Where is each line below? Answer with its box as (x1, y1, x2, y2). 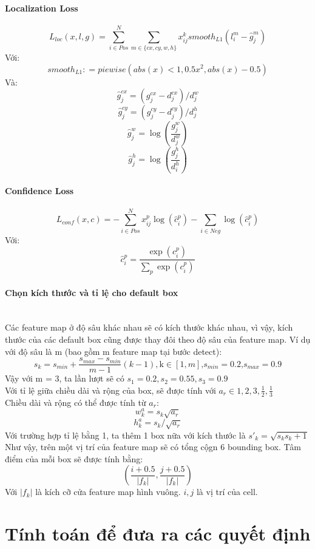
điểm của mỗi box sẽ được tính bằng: (5, 452, 143, 465)
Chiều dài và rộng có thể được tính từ (5, 396, 146, 408)
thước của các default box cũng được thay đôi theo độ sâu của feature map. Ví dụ (5, 332, 311, 345)
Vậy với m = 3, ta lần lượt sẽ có (5, 372, 124, 385)
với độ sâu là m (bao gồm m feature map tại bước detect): (5, 345, 222, 357)
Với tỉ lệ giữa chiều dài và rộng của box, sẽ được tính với (5, 383, 216, 396)
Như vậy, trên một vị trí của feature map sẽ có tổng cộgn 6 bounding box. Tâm (5, 440, 301, 453)
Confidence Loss (5, 184, 74, 197)
